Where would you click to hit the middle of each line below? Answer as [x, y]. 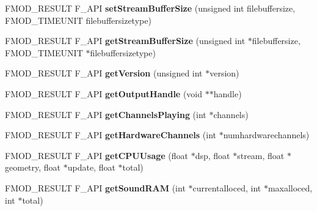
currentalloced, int [227, 187]
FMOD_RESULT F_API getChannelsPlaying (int [106, 114]
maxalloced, [290, 187]
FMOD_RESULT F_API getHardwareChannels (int [111, 135]
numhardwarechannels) [266, 135]
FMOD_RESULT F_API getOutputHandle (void [104, 93]
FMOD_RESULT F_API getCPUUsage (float [97, 155]
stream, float [261, 155]
